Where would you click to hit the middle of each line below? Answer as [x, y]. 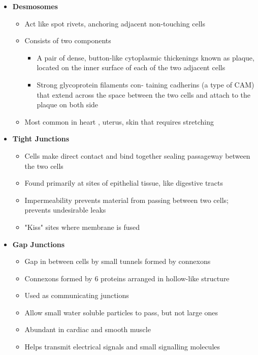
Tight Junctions [41, 139]
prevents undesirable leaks [65, 210]
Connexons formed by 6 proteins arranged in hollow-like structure [127, 278]
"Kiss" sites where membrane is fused [82, 227]
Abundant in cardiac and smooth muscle [88, 329]
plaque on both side [68, 105]
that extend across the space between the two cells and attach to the [144, 94]
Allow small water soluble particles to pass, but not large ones [121, 312]
